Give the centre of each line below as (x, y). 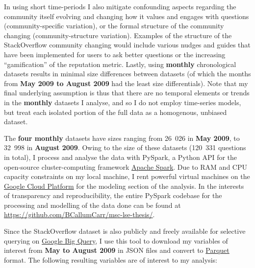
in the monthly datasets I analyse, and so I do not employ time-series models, (123, 102)
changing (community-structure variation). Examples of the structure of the (118, 35)
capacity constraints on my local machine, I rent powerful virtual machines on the (127, 176)
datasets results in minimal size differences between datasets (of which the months (127, 74)
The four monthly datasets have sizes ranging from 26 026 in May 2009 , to (122, 138)
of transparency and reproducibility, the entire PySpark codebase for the (113, 195)
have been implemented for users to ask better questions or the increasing (115, 54)
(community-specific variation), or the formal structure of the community (114, 26)
